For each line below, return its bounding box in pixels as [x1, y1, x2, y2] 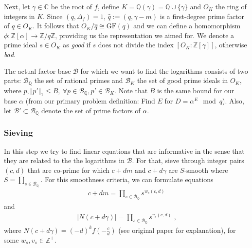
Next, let [4, 1, 30, 11]
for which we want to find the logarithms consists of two [80, 65, 248, 76]
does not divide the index [98, 40, 174, 50]
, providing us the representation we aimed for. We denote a [55, 30, 234, 40]
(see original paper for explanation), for [118, 225, 236, 235]
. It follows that [33, 21, 79, 31]
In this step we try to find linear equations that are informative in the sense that [4, 145, 245, 156]
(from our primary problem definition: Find [25, 96, 155, 106]
